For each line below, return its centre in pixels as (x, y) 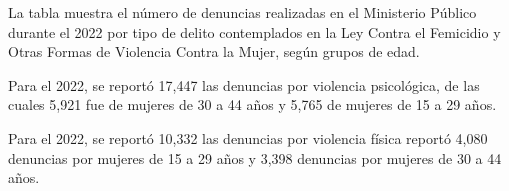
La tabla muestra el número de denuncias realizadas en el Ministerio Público (242, 12)
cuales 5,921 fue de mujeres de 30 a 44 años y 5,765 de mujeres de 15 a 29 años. (252, 104)
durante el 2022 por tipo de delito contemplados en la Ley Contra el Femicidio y (254, 31)
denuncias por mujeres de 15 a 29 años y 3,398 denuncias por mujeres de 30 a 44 (255, 157)
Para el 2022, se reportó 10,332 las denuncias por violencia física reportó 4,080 (248, 137)
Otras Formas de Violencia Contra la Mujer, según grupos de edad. (214, 51)
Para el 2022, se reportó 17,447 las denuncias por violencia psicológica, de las (244, 84)
